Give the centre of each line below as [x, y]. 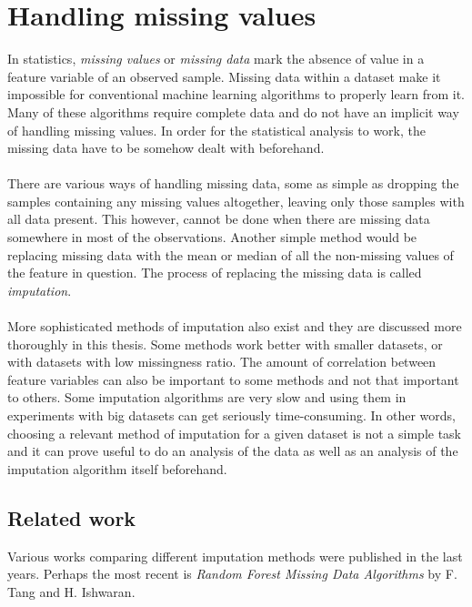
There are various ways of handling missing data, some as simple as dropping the [233, 183]
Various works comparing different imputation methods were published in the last [235, 556]
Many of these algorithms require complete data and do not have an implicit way [233, 111]
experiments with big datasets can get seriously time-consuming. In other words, [231, 415]
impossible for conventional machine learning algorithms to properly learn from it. [236, 94]
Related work [72, 517]
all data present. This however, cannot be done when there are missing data [219, 219]
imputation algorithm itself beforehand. [117, 468]
